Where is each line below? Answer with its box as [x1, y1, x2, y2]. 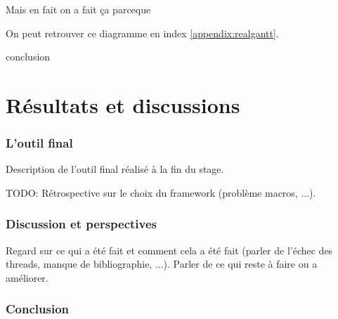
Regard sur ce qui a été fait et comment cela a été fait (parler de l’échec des [6, 242, 333, 257]
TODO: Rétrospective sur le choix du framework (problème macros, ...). [6, 185, 316, 200]
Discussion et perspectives [6, 215, 157, 233]
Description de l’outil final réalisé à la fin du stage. [6, 162, 224, 176]
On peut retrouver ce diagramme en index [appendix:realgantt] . [6, 25, 279, 40]
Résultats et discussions [6, 90, 240, 119]
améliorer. [6, 270, 48, 285]
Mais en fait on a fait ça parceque [6, 2, 151, 16]
